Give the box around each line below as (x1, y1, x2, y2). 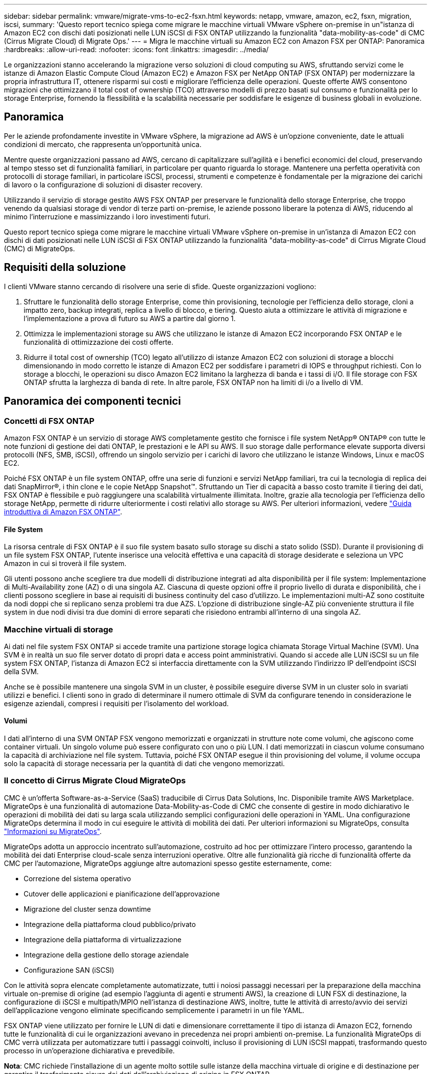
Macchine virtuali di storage (4, 624, 113, 634)
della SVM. (4, 667, 39, 676)
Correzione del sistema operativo (24, 874, 131, 883)
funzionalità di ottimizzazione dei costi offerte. (24, 337, 174, 346)
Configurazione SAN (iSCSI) (24, 965, 115, 974)
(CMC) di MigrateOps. (4, 244, 75, 253)
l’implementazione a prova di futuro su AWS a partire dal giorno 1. (24, 314, 236, 323)
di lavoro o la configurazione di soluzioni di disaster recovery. (4, 180, 203, 189)
